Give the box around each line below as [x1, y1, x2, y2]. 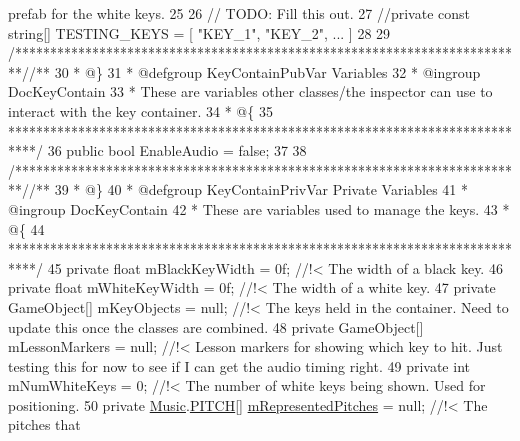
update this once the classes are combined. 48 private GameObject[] [8, 316, 424, 337]
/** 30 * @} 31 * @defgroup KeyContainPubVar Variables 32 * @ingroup [29, 61, 481, 82]
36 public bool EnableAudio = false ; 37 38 [47, 140, 307, 161]
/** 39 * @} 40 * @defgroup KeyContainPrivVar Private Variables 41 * [29, 179, 469, 200]
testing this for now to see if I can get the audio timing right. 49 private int [8, 355, 470, 376]
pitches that [8, 414, 81, 435]
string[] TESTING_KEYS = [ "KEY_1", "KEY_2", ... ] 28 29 [8, 22, 391, 43]
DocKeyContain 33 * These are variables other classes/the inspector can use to [8, 81, 493, 102]
